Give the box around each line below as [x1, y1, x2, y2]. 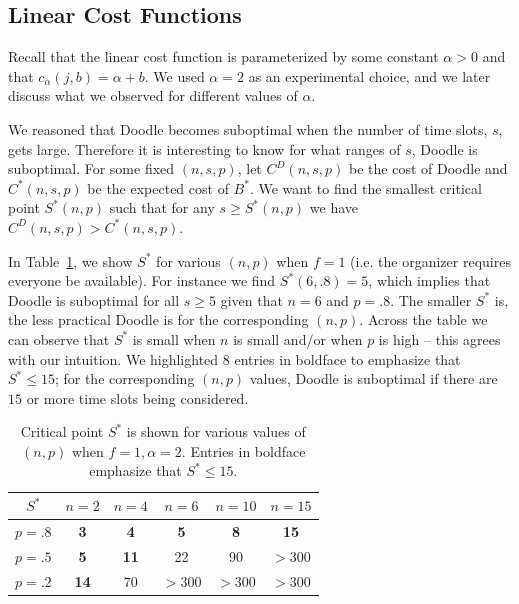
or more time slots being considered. [26, 387, 249, 408]
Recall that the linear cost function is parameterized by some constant [8, 46, 439, 67]
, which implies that [368, 270, 491, 291]
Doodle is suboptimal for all [8, 289, 180, 310]
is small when [132, 328, 216, 349]
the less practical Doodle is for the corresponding [8, 309, 309, 330]
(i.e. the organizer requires [350, 250, 511, 271]
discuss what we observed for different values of [8, 85, 298, 106]
